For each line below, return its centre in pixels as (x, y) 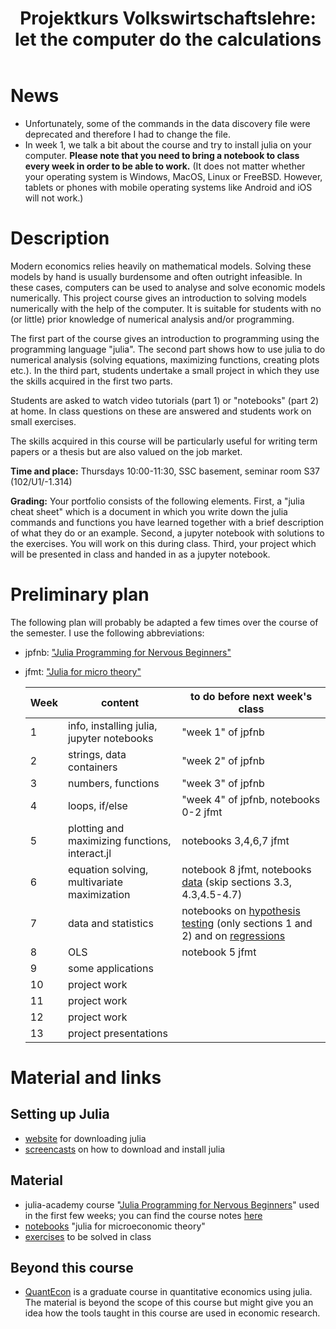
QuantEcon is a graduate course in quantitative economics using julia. (168, 1292)
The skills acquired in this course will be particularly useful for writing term (164, 441)
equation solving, (108, 869)
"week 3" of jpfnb (223, 783)
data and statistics (110, 923)
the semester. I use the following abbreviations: (107, 633)
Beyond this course (72, 1268)
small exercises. (43, 421)
